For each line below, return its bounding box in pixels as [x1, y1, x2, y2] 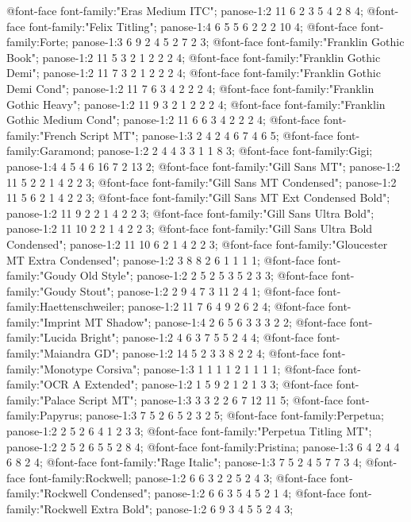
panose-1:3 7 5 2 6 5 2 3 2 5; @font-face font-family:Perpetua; [86, 407, 384, 423]
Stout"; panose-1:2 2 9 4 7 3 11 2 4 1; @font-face [79, 282, 314, 299]
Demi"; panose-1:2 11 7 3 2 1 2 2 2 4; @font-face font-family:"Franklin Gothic [6, 64, 381, 81]
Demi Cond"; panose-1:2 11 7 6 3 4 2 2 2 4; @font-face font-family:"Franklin [6, 79, 375, 96]
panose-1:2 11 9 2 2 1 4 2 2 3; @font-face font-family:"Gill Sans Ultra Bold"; [6, 204, 375, 221]
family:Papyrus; [6, 407, 83, 423]
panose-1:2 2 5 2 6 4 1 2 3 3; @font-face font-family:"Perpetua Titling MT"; [6, 423, 372, 439]
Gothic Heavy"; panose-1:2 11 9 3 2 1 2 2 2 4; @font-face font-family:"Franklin [6, 95, 386, 112]
